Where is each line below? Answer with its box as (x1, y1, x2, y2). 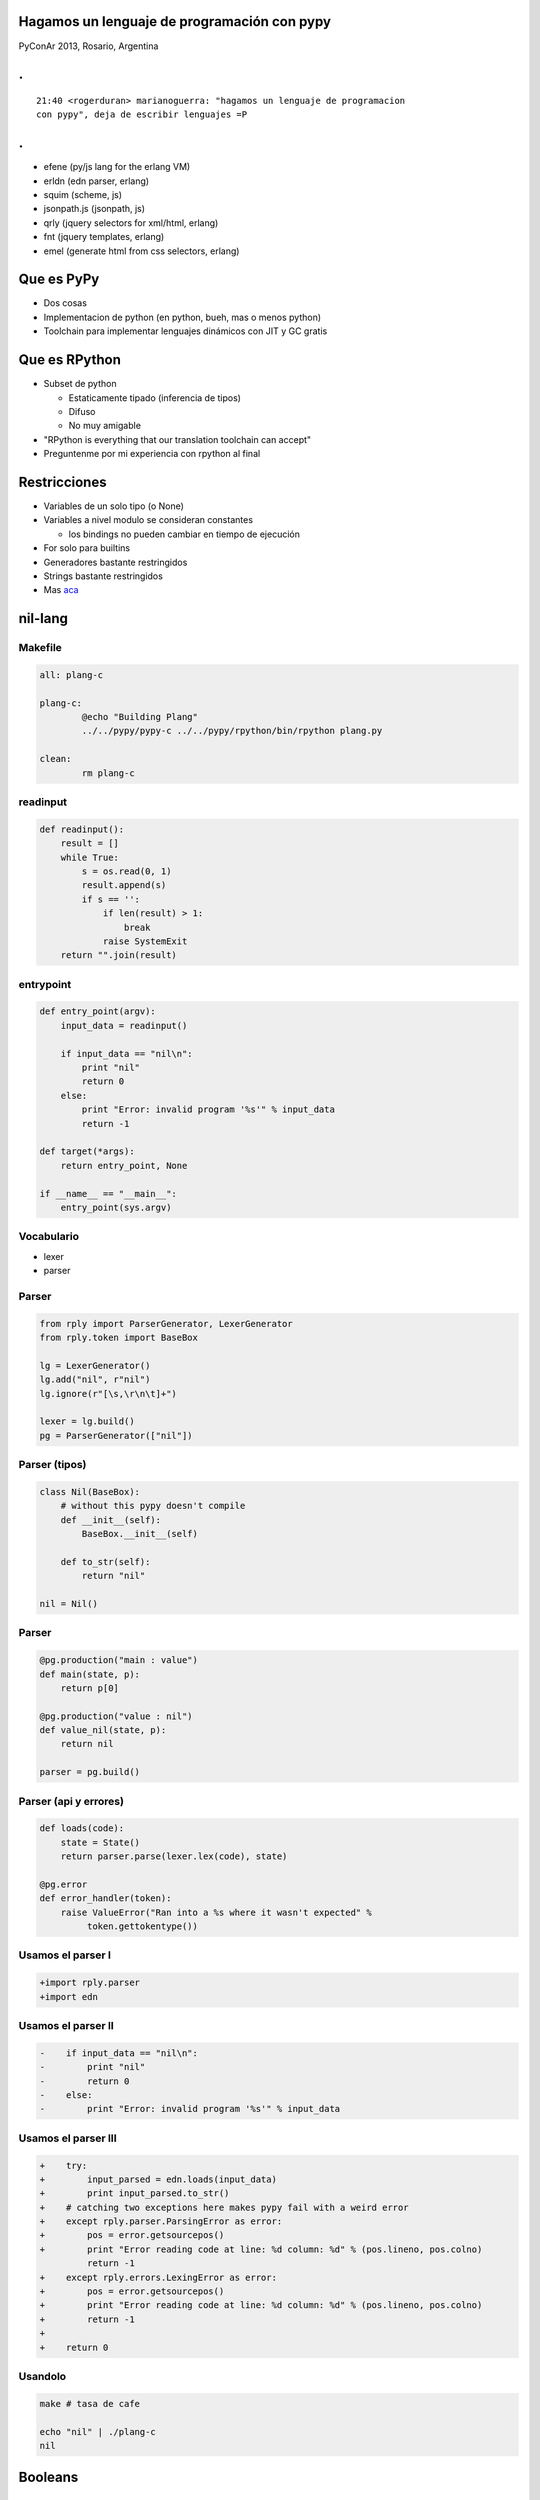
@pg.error (39, 1878, 88, 1890)
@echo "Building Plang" (81, 711, 199, 723)
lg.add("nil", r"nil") (39, 1374, 151, 1385)
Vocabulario (18, 1230, 80, 1244)
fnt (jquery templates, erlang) (43, 231, 165, 243)
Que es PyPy (18, 271, 100, 288)
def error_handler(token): (39, 1893, 172, 1904)
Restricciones (18, 473, 107, 490)
